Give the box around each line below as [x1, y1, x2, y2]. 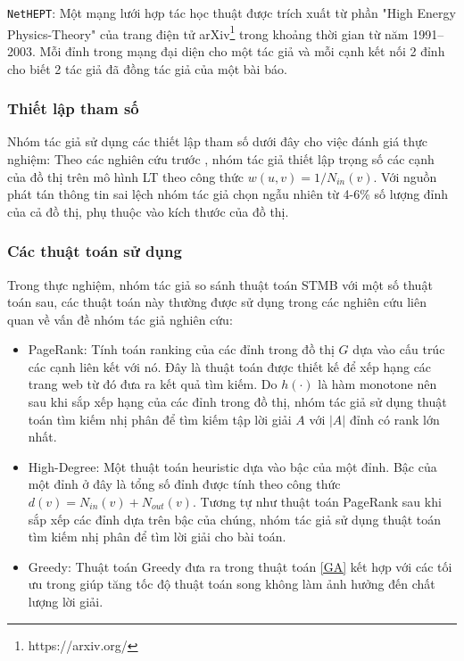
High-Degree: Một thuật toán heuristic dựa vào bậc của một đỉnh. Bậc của [28, 457, 437, 475]
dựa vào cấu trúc [352, 340, 445, 359]
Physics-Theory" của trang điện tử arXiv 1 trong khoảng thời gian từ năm [7, 21, 409, 43]
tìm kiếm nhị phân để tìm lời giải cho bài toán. [28, 527, 286, 546]
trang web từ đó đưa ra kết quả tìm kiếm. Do [28, 375, 278, 393]
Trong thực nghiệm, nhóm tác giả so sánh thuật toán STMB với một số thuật [7, 275, 433, 293]
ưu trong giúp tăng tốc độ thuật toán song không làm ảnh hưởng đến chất [28, 574, 435, 593]
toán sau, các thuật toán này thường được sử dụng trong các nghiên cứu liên [7, 293, 427, 311]
